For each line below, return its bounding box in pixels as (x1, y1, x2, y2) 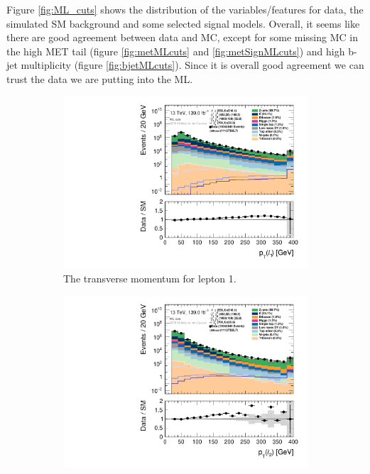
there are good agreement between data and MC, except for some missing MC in (6, 30, 358, 45)
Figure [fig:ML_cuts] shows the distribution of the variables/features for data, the (6, 2, 364, 16)
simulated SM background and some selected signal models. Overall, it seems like (6, 16, 360, 31)
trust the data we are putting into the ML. (6, 71, 193, 86)
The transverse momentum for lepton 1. (63, 271, 236, 286)
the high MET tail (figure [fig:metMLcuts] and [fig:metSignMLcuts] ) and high (6, 43, 345, 58)
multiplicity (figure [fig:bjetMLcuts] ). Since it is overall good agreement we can (21, 57, 364, 72)
